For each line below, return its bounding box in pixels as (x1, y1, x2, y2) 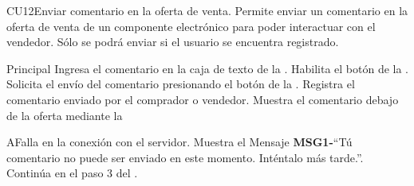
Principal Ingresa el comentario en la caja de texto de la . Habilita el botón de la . (6, 60, 408, 76)
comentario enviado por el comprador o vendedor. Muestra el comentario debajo (6, 91, 399, 107)
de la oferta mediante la (6, 107, 123, 123)
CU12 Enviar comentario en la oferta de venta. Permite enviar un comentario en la (6, 2, 408, 18)
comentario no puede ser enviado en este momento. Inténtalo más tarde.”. (6, 149, 364, 165)
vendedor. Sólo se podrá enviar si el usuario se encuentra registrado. (6, 33, 339, 50)
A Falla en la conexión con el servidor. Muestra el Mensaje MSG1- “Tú (6, 134, 353, 150)
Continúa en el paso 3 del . (6, 165, 138, 181)
